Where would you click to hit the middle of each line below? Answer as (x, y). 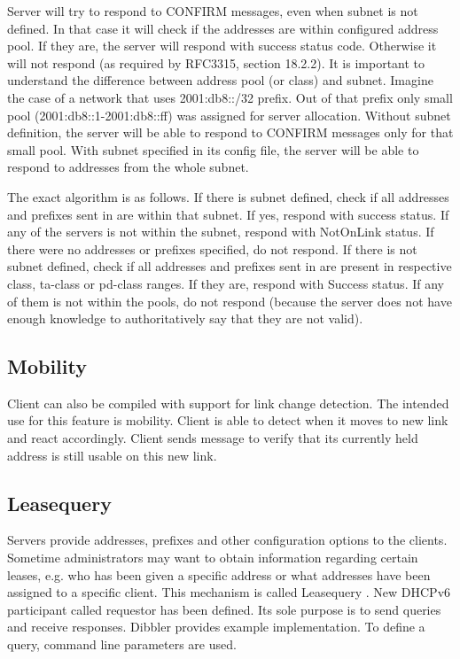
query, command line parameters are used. (122, 644)
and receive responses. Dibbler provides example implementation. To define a (216, 627)
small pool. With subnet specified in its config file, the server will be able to (213, 149)
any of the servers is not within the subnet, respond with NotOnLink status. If (221, 232)
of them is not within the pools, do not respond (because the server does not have (230, 301)
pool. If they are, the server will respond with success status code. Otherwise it (222, 46)
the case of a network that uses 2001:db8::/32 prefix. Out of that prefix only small (230, 97)
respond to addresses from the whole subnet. (128, 167)
